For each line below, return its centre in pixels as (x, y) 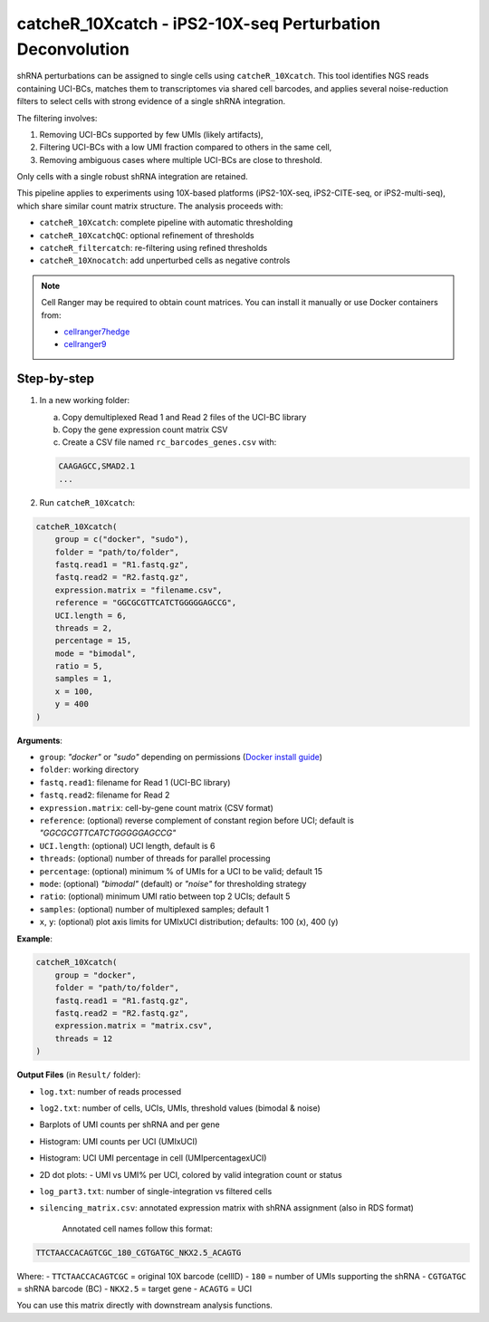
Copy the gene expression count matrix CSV (145, 429)
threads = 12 (84, 1038)
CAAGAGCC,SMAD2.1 (97, 466)
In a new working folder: (85, 400)
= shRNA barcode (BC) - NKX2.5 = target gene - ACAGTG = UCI (134, 1289)
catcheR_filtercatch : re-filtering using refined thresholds (153, 248)
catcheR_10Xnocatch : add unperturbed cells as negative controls (165, 261)
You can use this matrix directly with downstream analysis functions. (145, 1306)
